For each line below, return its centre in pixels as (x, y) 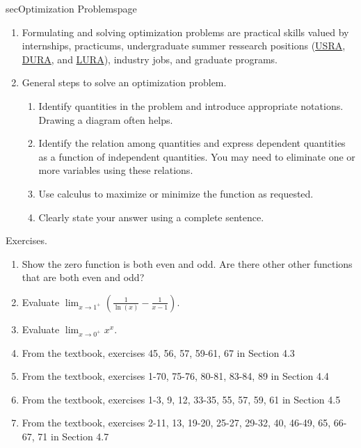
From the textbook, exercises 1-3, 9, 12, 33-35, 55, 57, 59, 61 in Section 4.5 (181, 399)
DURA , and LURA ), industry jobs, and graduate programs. (150, 59)
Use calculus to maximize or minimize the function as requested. (176, 193)
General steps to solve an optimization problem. (124, 82)
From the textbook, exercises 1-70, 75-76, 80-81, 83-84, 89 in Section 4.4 (175, 376)
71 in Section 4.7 (73, 437)
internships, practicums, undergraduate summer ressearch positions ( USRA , (184, 46)
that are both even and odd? (83, 277)
